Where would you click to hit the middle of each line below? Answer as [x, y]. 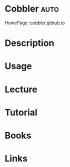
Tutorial [21, 112]
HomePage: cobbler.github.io [35, 23]
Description [29, 43]
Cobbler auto [32, 9]
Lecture [21, 89]
